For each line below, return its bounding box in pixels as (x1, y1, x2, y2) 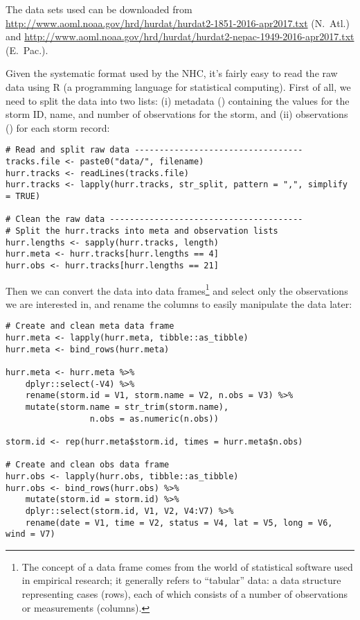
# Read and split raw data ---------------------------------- (6, 145, 303, 155)
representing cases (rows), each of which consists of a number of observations (21, 587, 348, 601)
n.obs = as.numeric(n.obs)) (89, 413, 219, 424)
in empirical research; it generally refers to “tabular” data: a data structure (21, 573, 341, 587)
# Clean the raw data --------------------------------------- (6, 214, 303, 225)
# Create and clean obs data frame (6, 460, 170, 470)
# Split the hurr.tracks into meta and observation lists (6, 225, 278, 236)
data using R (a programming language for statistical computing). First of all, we (6, 79, 351, 94)
